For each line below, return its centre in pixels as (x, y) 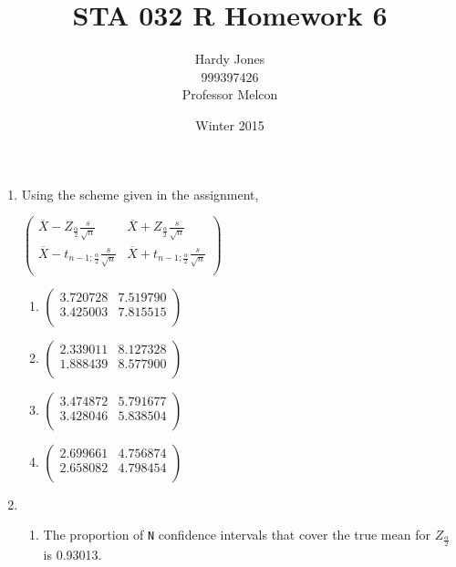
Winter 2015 (230, 124)
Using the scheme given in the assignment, (140, 194)
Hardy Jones (230, 59)
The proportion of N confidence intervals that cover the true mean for (237, 535)
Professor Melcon (230, 94)
